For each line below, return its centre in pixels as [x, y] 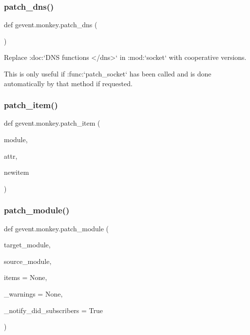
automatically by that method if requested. [68, 83]
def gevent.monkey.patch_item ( [52, 123]
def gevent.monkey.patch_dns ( [51, 25]
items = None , [26, 277]
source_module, [28, 261]
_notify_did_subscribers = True [54, 310]
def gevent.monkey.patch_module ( [57, 228]
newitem [17, 172]
